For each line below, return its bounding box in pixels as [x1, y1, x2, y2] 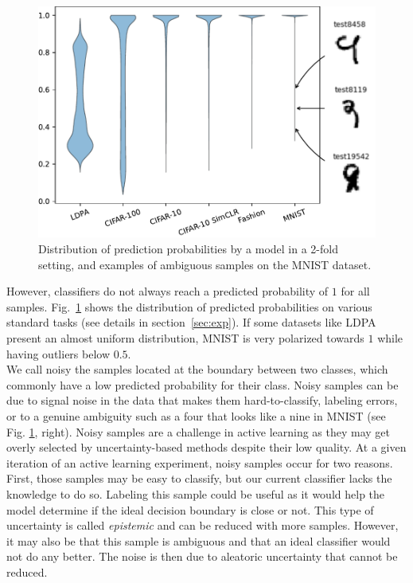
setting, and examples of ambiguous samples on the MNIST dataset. [38, 256, 372, 272]
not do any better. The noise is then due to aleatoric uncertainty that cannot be [6, 548, 398, 565]
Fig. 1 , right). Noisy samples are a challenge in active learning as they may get [6, 423, 391, 440]
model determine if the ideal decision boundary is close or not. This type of [6, 501, 374, 518]
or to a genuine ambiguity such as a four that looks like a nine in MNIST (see [6, 407, 386, 424]
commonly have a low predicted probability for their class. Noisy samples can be [6, 376, 399, 393]
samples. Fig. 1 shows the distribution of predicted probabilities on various [6, 298, 372, 315]
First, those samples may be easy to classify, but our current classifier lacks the [6, 470, 392, 487]
